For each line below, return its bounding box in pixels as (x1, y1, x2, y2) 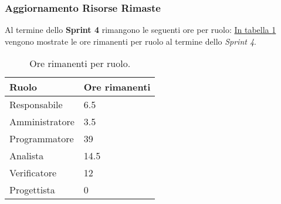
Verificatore (9, 166, 57, 180)
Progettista (9, 183, 55, 197)
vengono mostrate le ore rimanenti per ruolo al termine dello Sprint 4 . (5, 35, 257, 47)
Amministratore (9, 115, 75, 129)
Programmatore (9, 132, 74, 146)
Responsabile (9, 98, 63, 112)
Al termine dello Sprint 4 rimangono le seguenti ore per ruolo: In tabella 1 (5, 24, 276, 36)
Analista (9, 149, 44, 163)
